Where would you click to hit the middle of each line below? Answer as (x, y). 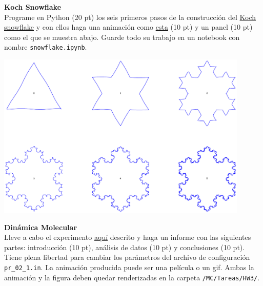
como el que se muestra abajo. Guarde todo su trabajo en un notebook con (122, 37)
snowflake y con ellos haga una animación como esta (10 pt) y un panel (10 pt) (128, 27)
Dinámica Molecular (41, 227)
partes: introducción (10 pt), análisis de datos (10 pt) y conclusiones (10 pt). (125, 247)
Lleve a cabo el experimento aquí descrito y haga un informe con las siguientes (128, 237)
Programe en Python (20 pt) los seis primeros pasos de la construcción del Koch (130, 17)
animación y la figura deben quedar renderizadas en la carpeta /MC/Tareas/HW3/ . (132, 277)
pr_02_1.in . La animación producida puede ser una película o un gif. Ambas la (129, 267)
